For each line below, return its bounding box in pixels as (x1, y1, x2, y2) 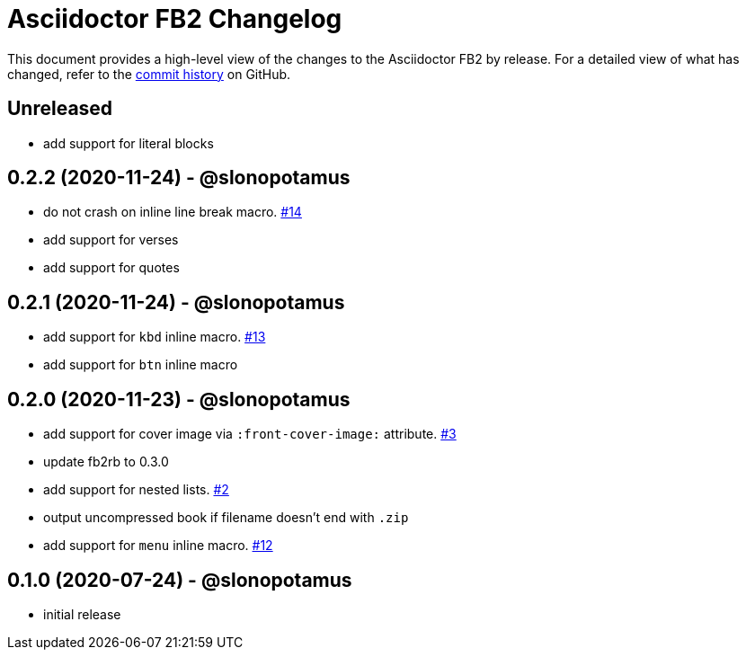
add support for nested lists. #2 (43, 482, 229, 498)
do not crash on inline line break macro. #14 (43, 204, 302, 220)
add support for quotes (43, 260, 180, 276)
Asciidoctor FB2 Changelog (7, 4, 342, 34)
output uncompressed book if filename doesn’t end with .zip (43, 510, 409, 526)
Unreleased (7, 97, 113, 120)
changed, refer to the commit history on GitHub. (7, 66, 291, 82)
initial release (43, 606, 121, 622)
